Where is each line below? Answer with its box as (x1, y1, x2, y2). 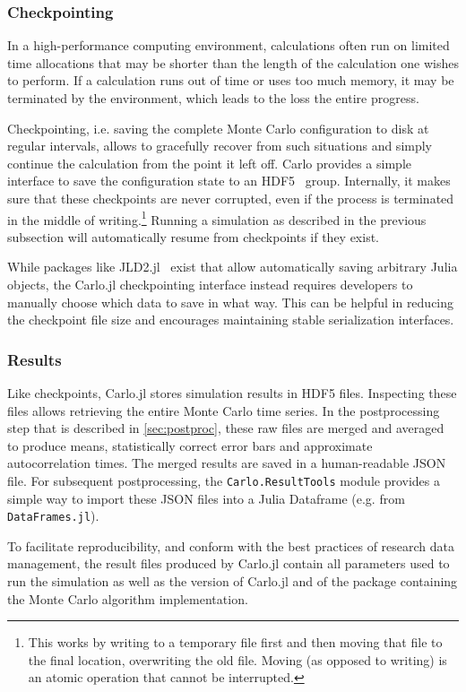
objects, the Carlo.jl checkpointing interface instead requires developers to (7, 275, 413, 293)
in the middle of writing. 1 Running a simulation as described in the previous (7, 207, 427, 229)
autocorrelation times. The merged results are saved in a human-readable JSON (7, 454, 446, 472)
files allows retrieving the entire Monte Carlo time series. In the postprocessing (7, 401, 440, 420)
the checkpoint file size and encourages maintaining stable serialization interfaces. (7, 310, 454, 329)
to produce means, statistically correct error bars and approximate (7, 436, 373, 454)
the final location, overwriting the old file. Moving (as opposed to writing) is (28, 650, 447, 669)
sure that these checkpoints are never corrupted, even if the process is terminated (7, 188, 454, 207)
